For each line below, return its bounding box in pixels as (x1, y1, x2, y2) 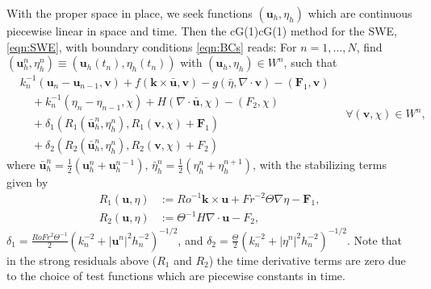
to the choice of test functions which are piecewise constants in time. (6, 267, 345, 284)
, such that (283, 54, 337, 71)
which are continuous (308, 5, 412, 21)
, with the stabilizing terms (253, 155, 387, 172)
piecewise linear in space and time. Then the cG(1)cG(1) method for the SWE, (6, 23, 397, 39)
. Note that (347, 231, 403, 248)
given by (6, 173, 48, 190)
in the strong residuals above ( (6, 251, 157, 268)
